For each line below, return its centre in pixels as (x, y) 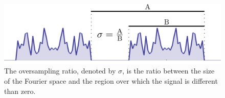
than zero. (20, 91)
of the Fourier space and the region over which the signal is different (111, 80)
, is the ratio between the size (168, 71)
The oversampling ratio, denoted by (60, 71)
